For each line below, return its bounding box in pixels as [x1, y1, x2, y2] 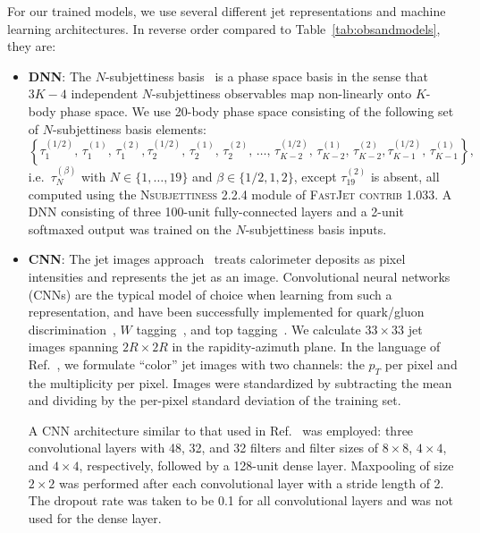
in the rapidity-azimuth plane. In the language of [172, 337, 441, 356]
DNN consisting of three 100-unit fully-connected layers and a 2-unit [28, 202, 404, 221]
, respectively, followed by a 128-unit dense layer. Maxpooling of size [79, 456, 454, 475]
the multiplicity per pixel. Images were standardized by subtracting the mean [28, 373, 452, 392]
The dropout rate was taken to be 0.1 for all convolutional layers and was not [28, 491, 454, 510]
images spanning [28, 337, 119, 356]
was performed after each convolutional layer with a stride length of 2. [59, 473, 444, 492]
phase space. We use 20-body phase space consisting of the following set [60, 101, 454, 120]
